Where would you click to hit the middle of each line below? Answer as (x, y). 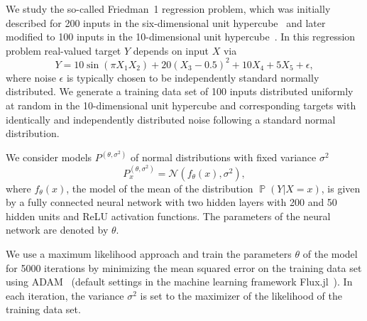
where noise (31, 77)
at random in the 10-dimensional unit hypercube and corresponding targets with (181, 105)
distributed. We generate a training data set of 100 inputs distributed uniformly (180, 91)
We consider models (49, 157)
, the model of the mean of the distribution (160, 188)
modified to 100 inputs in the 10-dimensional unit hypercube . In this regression (181, 37)
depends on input (171, 50)
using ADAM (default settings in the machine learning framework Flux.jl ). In (179, 282)
